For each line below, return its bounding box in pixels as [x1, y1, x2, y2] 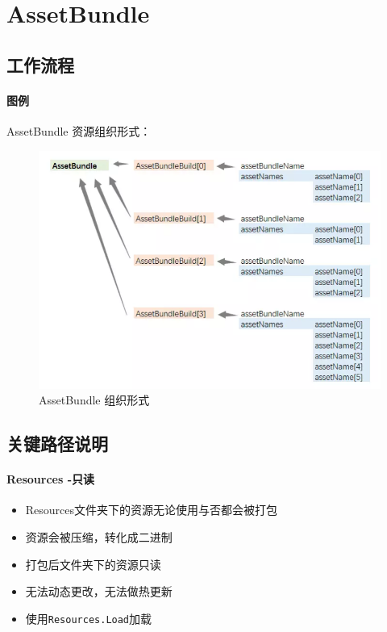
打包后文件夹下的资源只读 [25, 555, 161, 572]
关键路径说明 [6, 431, 108, 456]
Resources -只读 [6, 471, 95, 488]
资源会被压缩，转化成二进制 [25, 528, 173, 545]
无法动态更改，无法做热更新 [25, 583, 173, 600]
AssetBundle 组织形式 [39, 391, 150, 408]
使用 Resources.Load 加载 [25, 609, 152, 626]
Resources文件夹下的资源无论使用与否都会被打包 [25, 501, 278, 518]
